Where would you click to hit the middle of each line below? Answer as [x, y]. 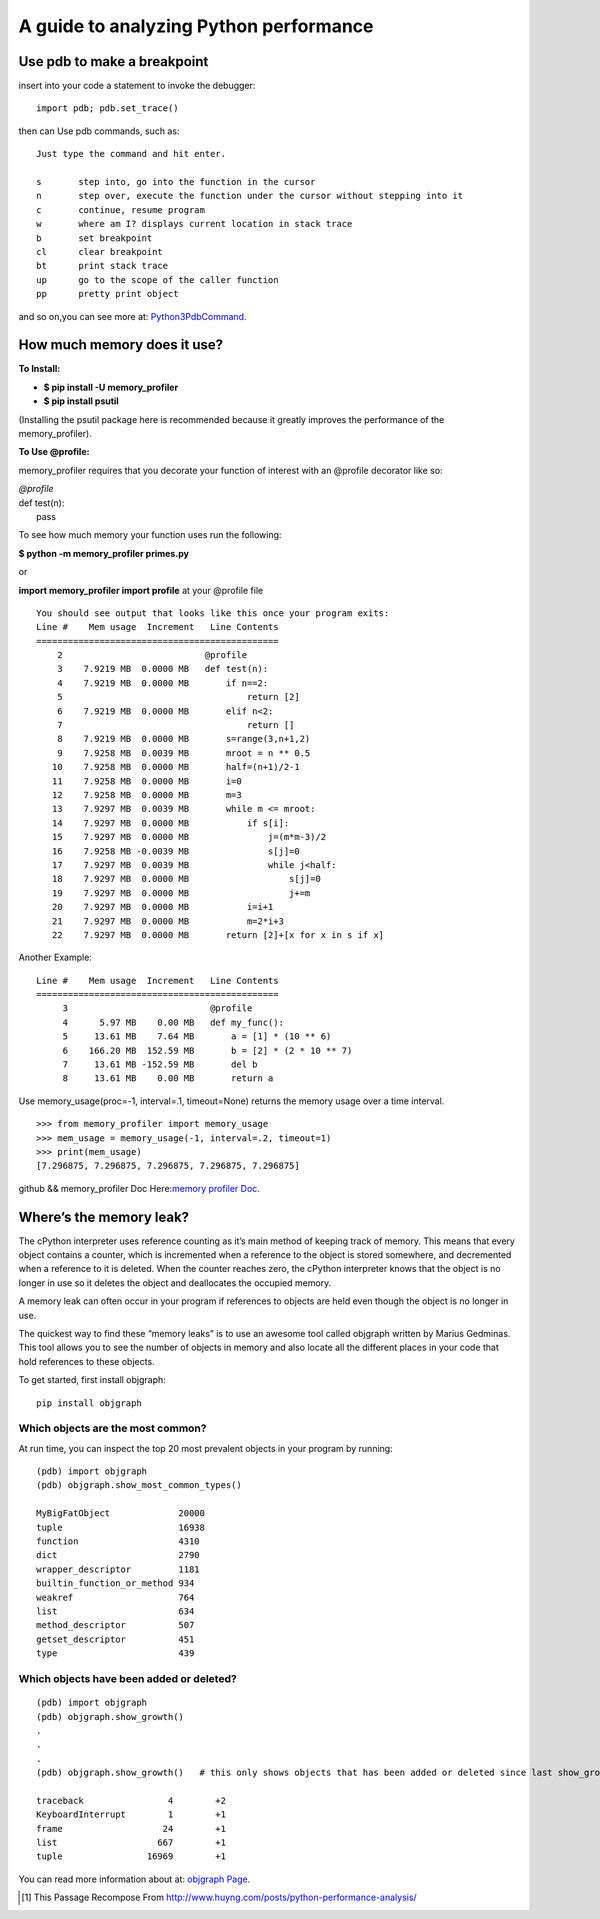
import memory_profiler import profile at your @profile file [141, 590]
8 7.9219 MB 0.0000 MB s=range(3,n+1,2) [183, 739]
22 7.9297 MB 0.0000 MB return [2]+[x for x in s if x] [218, 934]
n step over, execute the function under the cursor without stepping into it [250, 196]
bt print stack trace [102, 266]
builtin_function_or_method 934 [115, 1583]
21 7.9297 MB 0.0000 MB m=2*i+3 [168, 921]
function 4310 [118, 1541]
